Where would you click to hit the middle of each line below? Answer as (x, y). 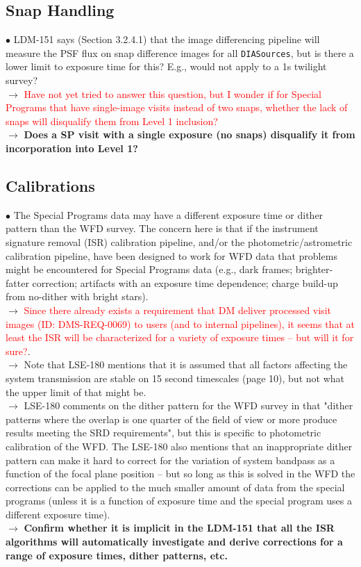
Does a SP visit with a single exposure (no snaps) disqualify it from (190, 134)
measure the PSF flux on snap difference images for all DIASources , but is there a (180, 52)
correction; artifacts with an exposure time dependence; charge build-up (185, 282)
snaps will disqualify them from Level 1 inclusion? (112, 121)
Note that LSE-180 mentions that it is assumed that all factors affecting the (186, 364)
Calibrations (50, 186)
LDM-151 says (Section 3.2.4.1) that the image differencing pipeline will (167, 39)
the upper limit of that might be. (76, 392)
